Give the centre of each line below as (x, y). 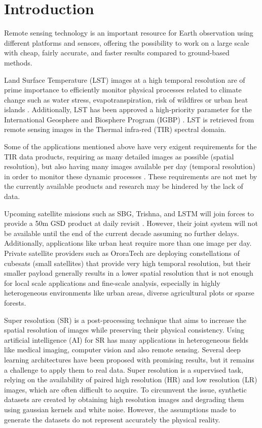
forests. (15, 302)
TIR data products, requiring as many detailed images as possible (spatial (119, 156)
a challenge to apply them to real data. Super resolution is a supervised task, (124, 369)
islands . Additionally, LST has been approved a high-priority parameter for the (128, 109)
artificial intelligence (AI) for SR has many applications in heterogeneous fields (126, 339)
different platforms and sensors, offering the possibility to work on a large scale (127, 42)
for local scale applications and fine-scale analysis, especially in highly (112, 283)
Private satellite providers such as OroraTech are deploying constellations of (122, 253)
